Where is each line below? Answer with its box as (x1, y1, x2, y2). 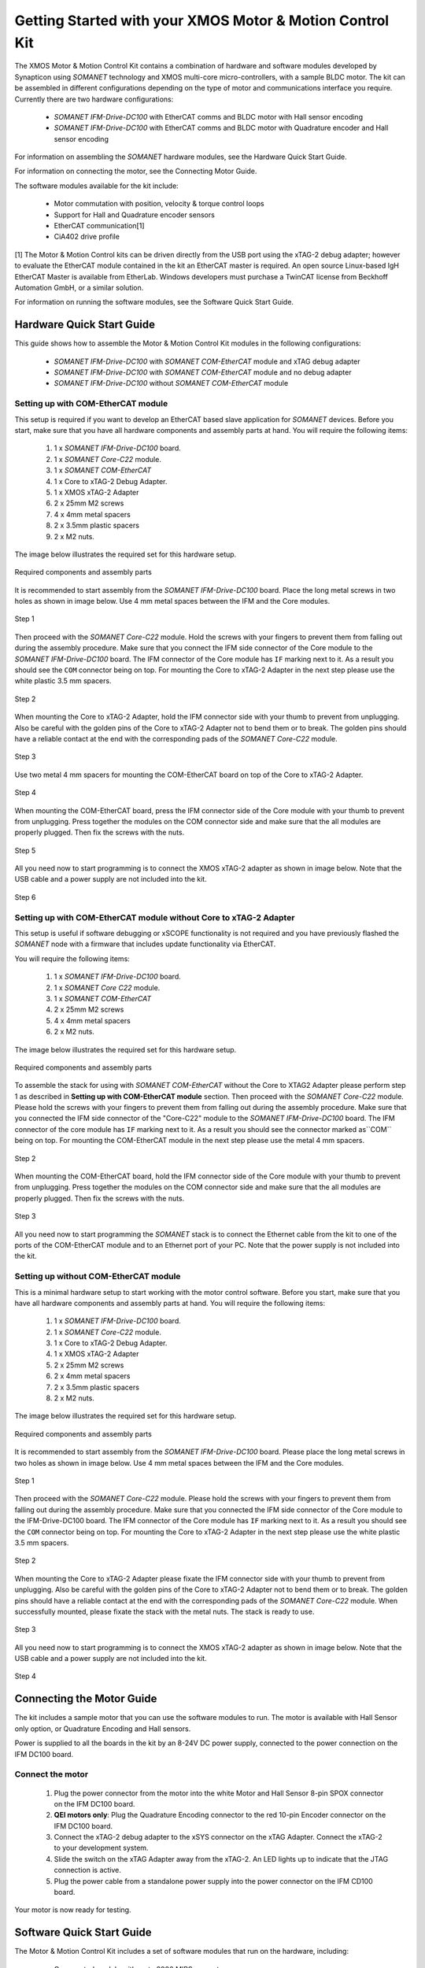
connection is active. (54, 1866, 122, 1875)
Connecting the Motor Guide (14, 1692, 157, 1706)
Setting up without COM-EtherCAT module (14, 1271, 181, 1282)
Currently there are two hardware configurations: (14, 94, 174, 104)
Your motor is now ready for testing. (14, 1905, 131, 1914)
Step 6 (14, 892, 36, 901)
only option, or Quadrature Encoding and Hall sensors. (14, 1724, 191, 1733)
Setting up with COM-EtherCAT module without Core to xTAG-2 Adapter (14, 912, 295, 923)
